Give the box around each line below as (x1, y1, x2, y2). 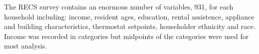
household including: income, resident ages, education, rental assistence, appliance (4, 11, 255, 21)
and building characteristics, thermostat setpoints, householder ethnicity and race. (4, 21, 256, 31)
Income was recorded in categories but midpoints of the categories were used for (4, 30, 249, 41)
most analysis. (4, 40, 47, 51)
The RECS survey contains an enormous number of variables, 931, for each (4, 1, 234, 11)
